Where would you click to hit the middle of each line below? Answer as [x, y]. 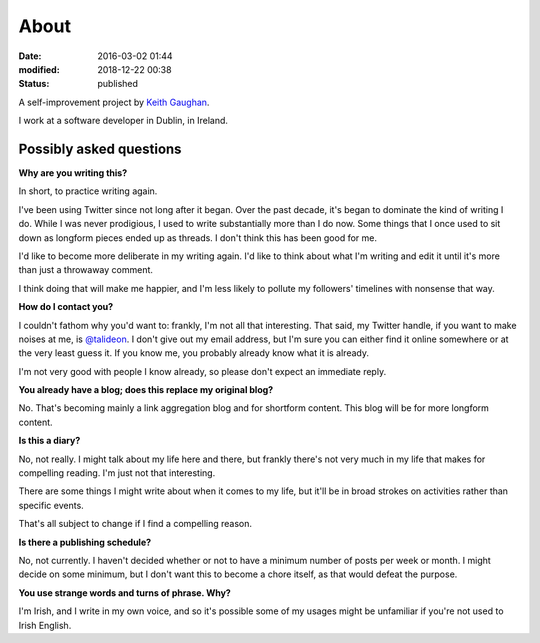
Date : [30, 56]
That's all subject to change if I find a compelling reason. [135, 524]
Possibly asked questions [100, 148]
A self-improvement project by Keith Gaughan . [114, 102]
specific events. [51, 505]
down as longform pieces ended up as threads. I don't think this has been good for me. [197, 237]
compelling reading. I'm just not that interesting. [117, 473]
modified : [39, 69]
